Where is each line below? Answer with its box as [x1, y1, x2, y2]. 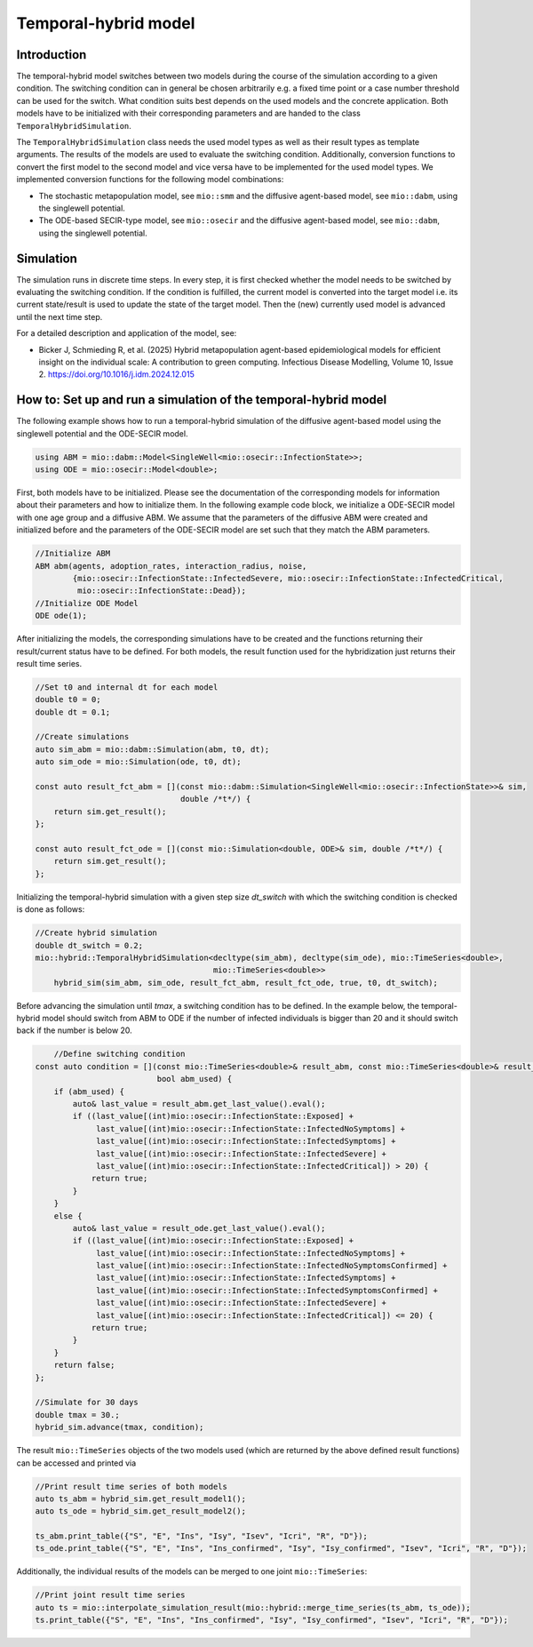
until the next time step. [16, 311, 103, 322]
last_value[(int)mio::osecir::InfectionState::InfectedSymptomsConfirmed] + [96, 1285, 439, 1295]
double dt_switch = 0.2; [35, 940, 144, 950]
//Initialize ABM [35, 548, 111, 559]
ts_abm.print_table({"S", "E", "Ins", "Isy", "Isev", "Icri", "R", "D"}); [35, 1531, 369, 1541]
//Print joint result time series [35, 1590, 186, 1600]
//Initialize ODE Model [35, 598, 139, 608]
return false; [53, 1360, 115, 1371]
